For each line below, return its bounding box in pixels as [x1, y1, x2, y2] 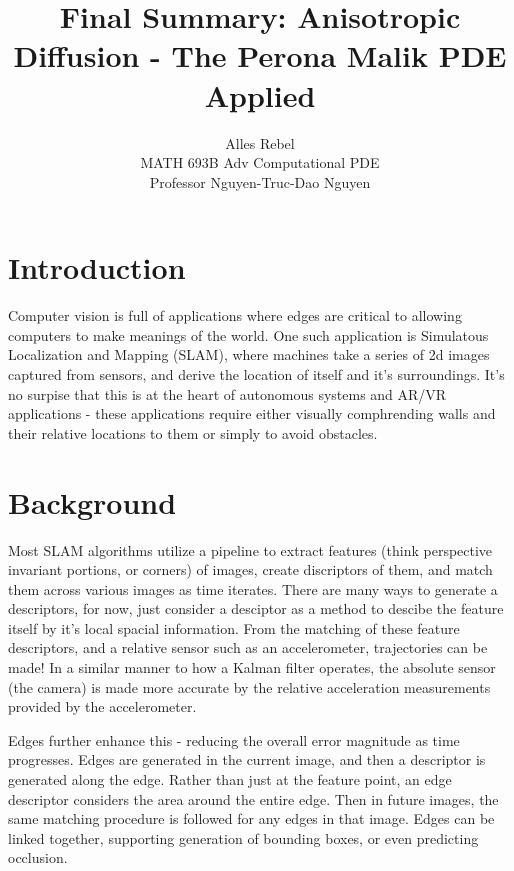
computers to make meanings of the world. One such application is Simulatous [8, 324, 489, 345]
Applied [204, 74, 316, 115]
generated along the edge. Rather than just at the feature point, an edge [8, 769, 452, 790]
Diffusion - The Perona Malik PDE [13, 35, 507, 76]
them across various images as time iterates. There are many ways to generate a [8, 578, 498, 599]
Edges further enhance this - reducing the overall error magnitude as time [8, 729, 460, 750]
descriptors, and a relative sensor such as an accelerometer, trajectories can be [8, 637, 488, 658]
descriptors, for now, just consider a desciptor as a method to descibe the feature [8, 598, 504, 619]
